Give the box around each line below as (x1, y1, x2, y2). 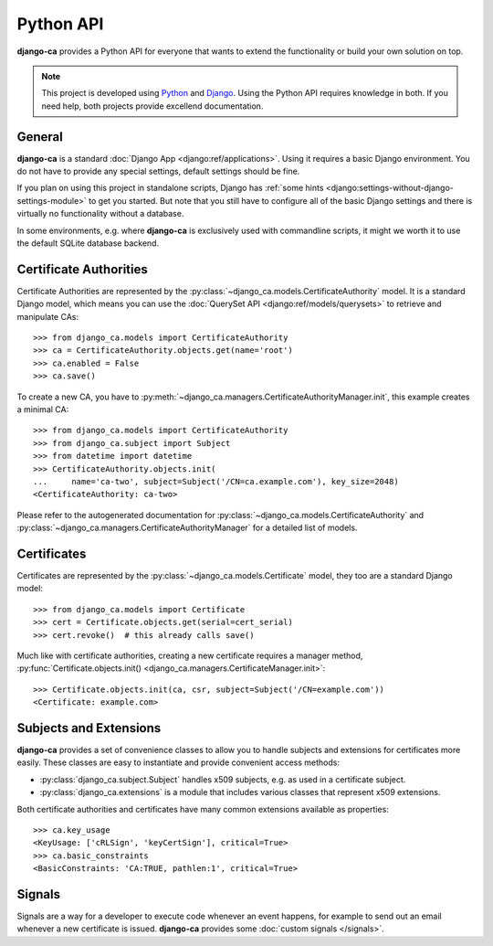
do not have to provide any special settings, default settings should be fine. (16, 165, 300, 177)
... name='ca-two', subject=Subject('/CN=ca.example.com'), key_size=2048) (33, 476, 399, 486)
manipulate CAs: (16, 311, 79, 322)
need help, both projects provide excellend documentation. (41, 101, 264, 112)
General (16, 129, 64, 144)
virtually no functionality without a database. (16, 208, 184, 219)
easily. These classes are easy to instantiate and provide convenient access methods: (16, 757, 340, 768)
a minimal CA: (16, 404, 69, 415)
